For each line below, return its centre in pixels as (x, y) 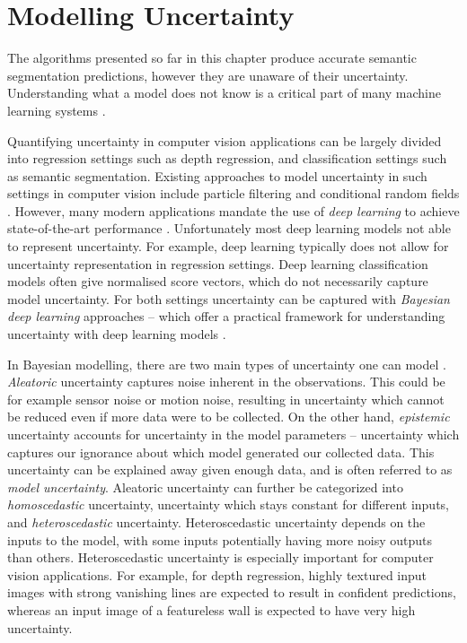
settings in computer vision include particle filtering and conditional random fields (233, 193)
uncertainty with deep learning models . (117, 334)
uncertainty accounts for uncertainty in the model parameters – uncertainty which (233, 434)
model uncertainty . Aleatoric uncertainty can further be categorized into (205, 487)
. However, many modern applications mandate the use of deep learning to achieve (233, 210)
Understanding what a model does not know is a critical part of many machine (224, 93)
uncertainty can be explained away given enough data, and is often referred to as (230, 469)
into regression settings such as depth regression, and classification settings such (227, 158)
